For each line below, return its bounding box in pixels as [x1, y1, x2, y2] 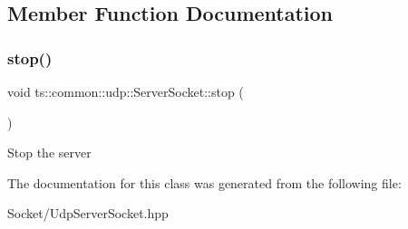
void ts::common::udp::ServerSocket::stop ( [7, 82, 244, 100]
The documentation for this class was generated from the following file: [7, 173, 402, 192]
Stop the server [7, 143, 92, 162]
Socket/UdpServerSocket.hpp [7, 204, 169, 223]
